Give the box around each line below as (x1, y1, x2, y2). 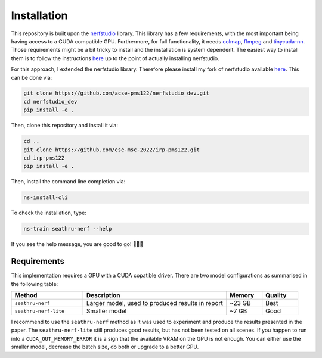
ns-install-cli (23, 194, 68, 201)
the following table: (11, 280, 58, 287)
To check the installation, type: (11, 209, 86, 217)
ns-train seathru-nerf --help (23, 225, 112, 232)
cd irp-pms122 (23, 155, 65, 161)
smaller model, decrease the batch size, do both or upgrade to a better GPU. (11, 343, 199, 351)
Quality (265, 291, 287, 300)
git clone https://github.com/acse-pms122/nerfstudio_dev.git (23, 90, 209, 96)
